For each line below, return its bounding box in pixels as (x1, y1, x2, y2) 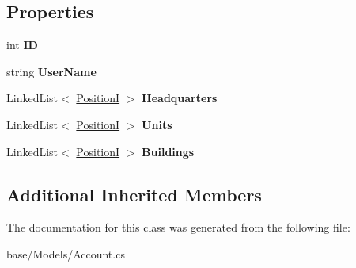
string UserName (6, 63, 97, 79)
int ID (6, 36, 38, 53)
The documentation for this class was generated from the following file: (6, 219, 350, 235)
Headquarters (142, 90, 218, 106)
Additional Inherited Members (6, 182, 262, 206)
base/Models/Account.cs (6, 245, 125, 262)
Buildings (142, 143, 195, 159)
